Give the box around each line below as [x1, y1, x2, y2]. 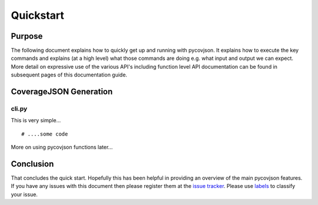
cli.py [11, 105, 28, 113]
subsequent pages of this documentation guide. [11, 71, 128, 79]
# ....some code [21, 130, 68, 137]
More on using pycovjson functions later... [11, 144, 113, 151]
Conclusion [11, 159, 54, 169]
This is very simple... [11, 117, 61, 124]
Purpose [11, 31, 43, 41]
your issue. [11, 191, 38, 198]
